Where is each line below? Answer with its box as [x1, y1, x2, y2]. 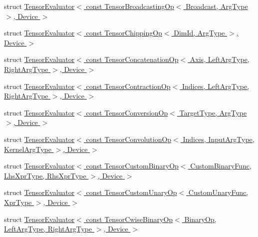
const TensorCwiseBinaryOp [86, 213, 173, 224]
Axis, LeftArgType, [190, 54, 250, 64]
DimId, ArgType [174, 27, 225, 38]
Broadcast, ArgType [186, 1, 248, 11]
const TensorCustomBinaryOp [86, 160, 179, 171]
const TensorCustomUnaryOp [86, 187, 177, 197]
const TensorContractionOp [86, 80, 171, 91]
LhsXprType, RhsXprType [4, 170, 86, 180]
